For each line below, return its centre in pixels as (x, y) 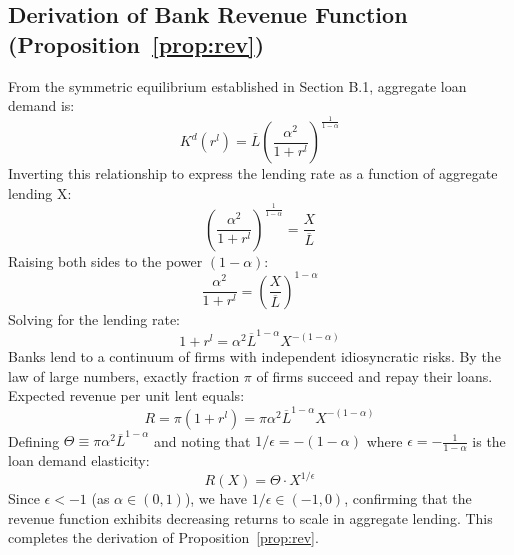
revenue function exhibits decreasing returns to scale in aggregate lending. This (250, 517)
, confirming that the (408, 498)
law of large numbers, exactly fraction (124, 375)
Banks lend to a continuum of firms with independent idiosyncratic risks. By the (254, 356)
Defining (34, 440)
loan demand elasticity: (79, 460)
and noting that (202, 440)
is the (489, 440)
